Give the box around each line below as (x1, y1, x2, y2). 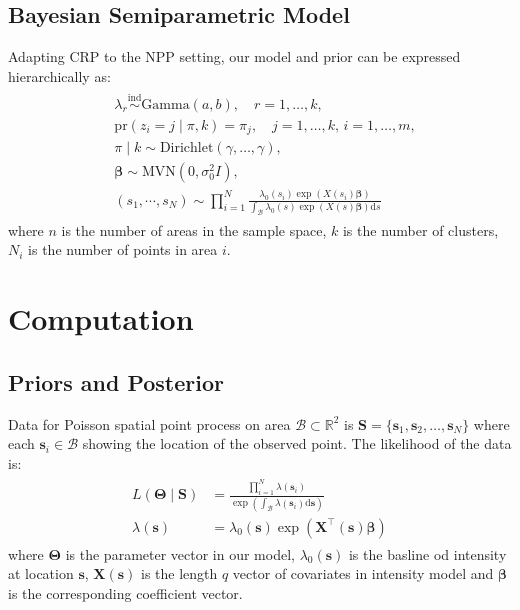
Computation (8, 298, 194, 339)
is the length (140, 563, 218, 584)
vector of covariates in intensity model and (232, 563, 494, 584)
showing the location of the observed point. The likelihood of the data (82, 433, 512, 454)
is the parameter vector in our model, (65, 543, 295, 564)
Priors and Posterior (8, 366, 224, 397)
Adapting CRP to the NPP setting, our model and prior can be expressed (8, 46, 461, 67)
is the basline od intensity (348, 543, 507, 564)
